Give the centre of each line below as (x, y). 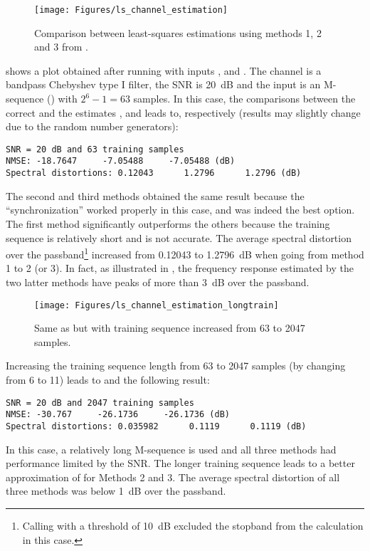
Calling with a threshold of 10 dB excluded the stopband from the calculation (193, 525)
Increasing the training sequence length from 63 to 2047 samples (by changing (176, 366)
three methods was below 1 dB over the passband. (116, 491)
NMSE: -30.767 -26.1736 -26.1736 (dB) (118, 415)
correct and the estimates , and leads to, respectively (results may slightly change (183, 112)
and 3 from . (61, 47)
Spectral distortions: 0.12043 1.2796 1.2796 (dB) (154, 173)
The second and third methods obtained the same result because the (155, 195)
